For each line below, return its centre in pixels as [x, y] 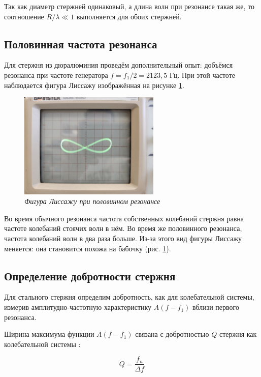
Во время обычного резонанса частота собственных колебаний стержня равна [124, 218]
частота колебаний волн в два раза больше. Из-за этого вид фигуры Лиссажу [123, 238]
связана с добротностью [172, 334]
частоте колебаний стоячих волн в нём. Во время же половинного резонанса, [123, 228]
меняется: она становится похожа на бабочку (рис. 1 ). [88, 248]
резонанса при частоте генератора [56, 75]
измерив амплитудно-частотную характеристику [78, 307]
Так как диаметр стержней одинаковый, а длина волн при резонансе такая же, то [129, 6]
